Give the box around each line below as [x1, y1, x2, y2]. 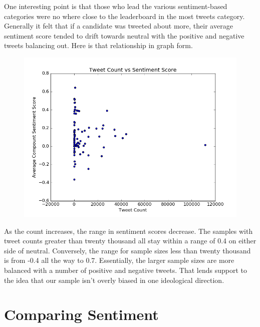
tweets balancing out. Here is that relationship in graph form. [4, 40, 193, 51]
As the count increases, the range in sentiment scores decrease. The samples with [4, 225, 253, 236]
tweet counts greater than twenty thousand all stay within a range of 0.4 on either [4, 235, 256, 246]
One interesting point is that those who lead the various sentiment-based [4, 1, 227, 11]
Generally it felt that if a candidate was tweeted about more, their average [4, 21, 233, 31]
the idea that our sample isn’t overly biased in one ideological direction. [4, 274, 224, 285]
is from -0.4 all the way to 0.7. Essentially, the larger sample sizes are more [4, 255, 234, 265]
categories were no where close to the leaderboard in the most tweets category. [4, 11, 245, 21]
